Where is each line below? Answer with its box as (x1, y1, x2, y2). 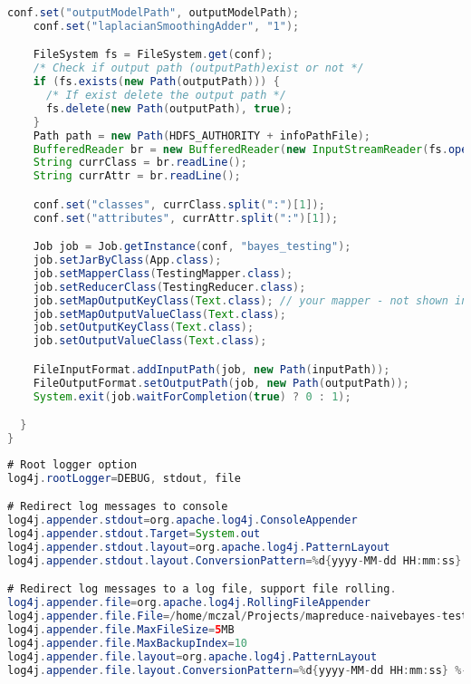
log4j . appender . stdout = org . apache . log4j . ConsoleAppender (7, 514, 358, 527)
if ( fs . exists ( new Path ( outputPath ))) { (33, 75, 280, 89)
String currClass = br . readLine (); (33, 156, 247, 169)
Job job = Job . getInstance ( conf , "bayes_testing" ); (33, 240, 351, 254)
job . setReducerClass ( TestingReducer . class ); (33, 280, 306, 294)
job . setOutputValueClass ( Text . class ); (33, 334, 267, 348)
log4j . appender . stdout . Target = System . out (7, 527, 261, 541)
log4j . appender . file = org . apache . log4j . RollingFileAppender (7, 596, 371, 610)
